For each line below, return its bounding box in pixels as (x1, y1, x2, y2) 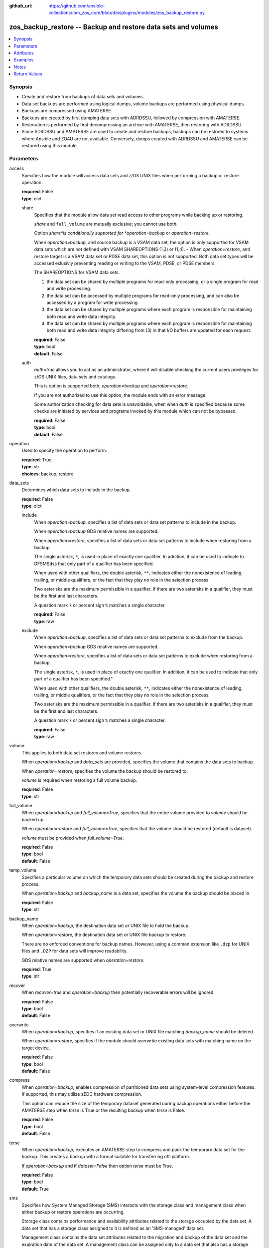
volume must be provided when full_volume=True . (21, 835, 124, 841)
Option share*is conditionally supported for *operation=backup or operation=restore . (34, 230, 210, 236)
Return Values (13, 71, 42, 77)
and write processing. (46, 286, 92, 292)
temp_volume (9, 867, 37, 873)
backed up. (21, 816, 45, 822)
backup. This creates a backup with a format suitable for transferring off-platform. (21, 1154, 190, 1160)
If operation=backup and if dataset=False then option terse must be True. (21, 1163, 174, 1169)
